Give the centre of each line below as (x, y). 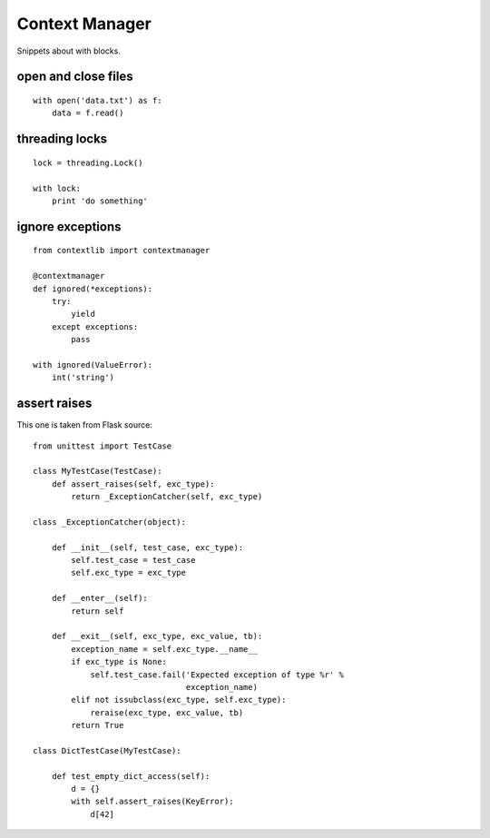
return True (98, 725)
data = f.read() (88, 113)
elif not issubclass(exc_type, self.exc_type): (179, 700)
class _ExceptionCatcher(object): (109, 522)
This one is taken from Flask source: (85, 425)
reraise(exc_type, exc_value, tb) (167, 712)
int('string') (83, 378)
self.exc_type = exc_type (128, 573)
